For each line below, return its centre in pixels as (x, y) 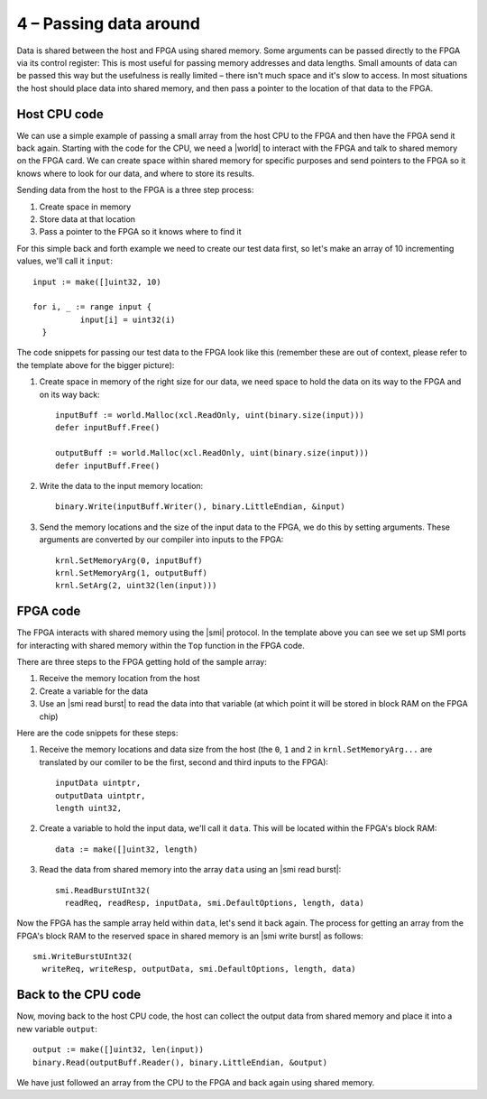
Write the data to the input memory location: (121, 486)
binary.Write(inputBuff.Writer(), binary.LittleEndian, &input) (201, 507)
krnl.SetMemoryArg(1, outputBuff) (131, 573)
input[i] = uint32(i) (128, 319)
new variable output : (57, 1029)
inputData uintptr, (98, 783)
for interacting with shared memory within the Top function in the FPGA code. (161, 645)
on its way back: (69, 394)
